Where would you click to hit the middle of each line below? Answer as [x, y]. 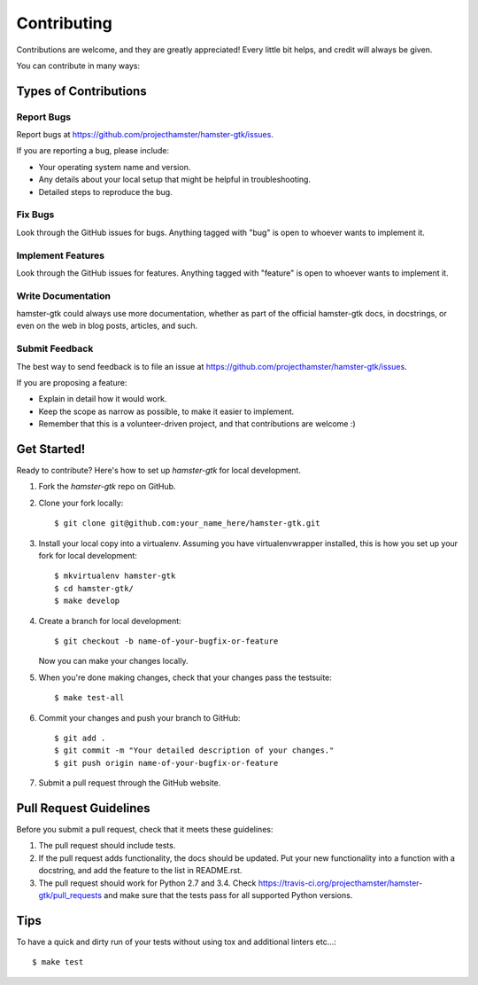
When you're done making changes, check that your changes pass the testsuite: [185, 677]
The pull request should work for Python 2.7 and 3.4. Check [147, 883]
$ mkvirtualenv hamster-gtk [115, 576]
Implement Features [61, 255]
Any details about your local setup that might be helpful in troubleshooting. [175, 180]
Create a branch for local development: [110, 621]
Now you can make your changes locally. [113, 661]
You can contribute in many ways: [78, 66]
